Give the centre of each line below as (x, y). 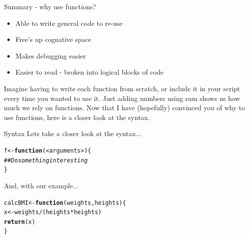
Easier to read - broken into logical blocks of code (89, 72)
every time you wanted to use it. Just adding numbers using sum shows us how (122, 98)
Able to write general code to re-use (69, 23)
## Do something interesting (46, 160)
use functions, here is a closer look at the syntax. (77, 117)
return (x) (20, 222)
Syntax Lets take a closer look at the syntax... (73, 133)
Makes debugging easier (51, 55)
